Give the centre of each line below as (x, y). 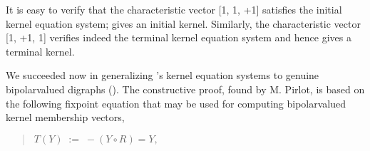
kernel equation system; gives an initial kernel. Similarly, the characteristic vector (183, 23)
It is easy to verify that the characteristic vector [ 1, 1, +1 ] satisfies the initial (174, 9)
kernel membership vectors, (65, 117)
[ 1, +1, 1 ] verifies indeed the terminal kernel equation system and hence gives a (179, 37)
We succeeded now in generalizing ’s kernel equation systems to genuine (163, 75)
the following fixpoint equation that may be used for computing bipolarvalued (176, 103)
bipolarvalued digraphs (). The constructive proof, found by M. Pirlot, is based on (185, 89)
